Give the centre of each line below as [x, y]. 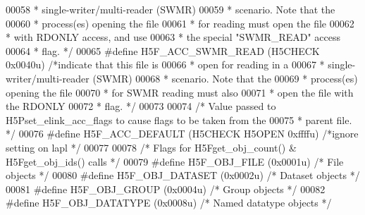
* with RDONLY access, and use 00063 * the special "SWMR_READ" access [173, 37]
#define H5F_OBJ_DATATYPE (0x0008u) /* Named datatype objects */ [169, 203]
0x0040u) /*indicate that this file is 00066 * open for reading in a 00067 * [165, 64]
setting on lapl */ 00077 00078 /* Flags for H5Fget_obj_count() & [151, 147]
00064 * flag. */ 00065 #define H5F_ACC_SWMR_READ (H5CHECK [163, 50]
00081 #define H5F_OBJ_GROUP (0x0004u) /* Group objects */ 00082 [166, 189]
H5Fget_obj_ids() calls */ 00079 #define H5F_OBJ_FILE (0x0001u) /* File [175, 161]
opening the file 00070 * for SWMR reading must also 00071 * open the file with [180, 92]
